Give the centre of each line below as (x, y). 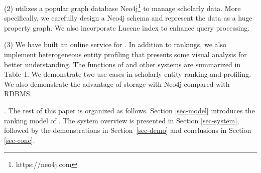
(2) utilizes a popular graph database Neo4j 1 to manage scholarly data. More (122, 7)
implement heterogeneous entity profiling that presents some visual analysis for (125, 54)
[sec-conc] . (20, 140)
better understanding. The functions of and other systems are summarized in (122, 64)
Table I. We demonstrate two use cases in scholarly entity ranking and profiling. (128, 74)
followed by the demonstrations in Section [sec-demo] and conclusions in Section (128, 130)
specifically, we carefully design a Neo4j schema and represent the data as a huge (128, 18)
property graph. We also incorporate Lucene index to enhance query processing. (127, 27)
